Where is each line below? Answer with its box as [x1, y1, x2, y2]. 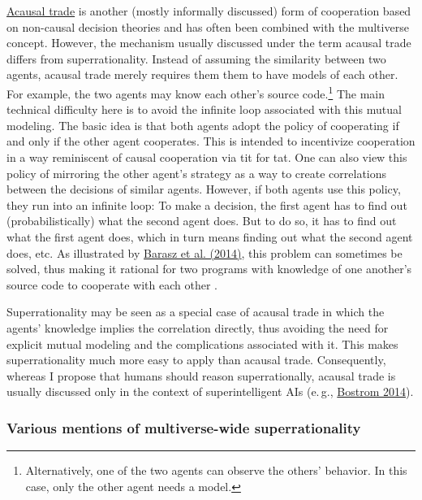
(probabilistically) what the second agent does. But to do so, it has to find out [6, 212, 397, 229]
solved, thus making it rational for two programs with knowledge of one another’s [6, 260, 412, 277]
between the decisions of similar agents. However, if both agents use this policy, [6, 180, 401, 198]
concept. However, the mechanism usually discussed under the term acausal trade [6, 34, 411, 51]
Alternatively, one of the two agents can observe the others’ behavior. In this [25, 462, 407, 479]
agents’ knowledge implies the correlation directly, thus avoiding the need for [6, 319, 389, 336]
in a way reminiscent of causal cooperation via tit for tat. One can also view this [6, 149, 407, 165]
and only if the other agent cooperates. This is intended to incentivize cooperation [6, 133, 416, 150]
